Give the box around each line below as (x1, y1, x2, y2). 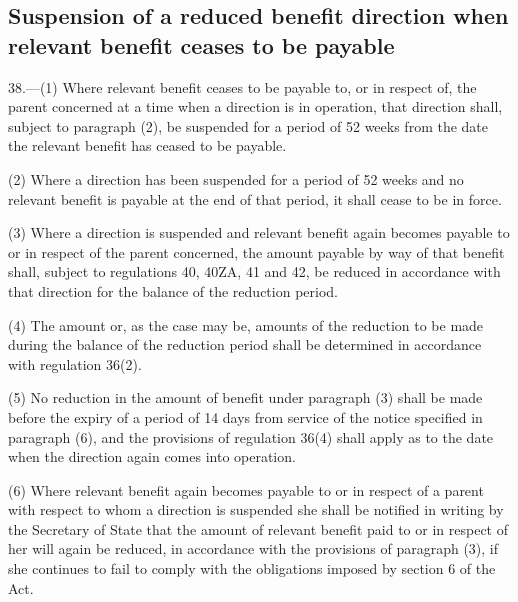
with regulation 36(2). (8, 353, 142, 374)
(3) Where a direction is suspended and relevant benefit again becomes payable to (8, 222, 510, 243)
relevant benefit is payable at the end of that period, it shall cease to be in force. (8, 188, 502, 209)
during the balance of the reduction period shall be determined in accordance (8, 334, 482, 355)
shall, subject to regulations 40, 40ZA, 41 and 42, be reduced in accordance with (8, 261, 501, 282)
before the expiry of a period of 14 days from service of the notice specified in (8, 406, 483, 427)
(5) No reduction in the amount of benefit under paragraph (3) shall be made (8, 387, 483, 408)
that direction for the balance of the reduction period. (8, 280, 338, 301)
